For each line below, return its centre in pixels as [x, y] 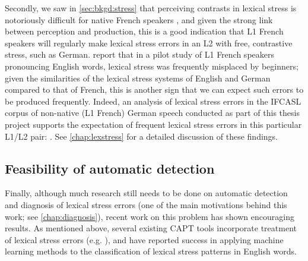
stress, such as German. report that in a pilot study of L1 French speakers [139, 54]
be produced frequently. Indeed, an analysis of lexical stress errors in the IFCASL [153, 101]
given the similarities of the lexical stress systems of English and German [138, 78]
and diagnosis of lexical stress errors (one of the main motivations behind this [146, 204]
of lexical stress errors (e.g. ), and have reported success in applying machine [144, 239]
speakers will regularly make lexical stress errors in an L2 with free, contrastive [149, 43]
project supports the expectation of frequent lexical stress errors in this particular [153, 124]
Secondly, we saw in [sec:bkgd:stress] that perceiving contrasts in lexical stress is [151, 8]
